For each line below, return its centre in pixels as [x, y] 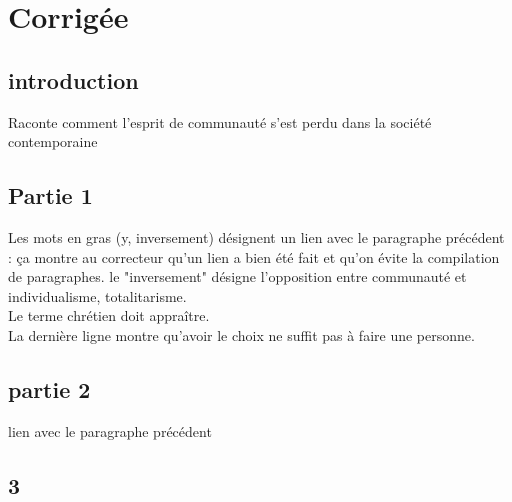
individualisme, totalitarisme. [97, 295]
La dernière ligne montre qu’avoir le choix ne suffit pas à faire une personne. [241, 334]
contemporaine [53, 141]
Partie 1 [50, 195]
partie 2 [49, 388]
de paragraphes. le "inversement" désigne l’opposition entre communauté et [237, 276]
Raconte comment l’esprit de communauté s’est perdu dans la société [220, 121]
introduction [73, 79]
